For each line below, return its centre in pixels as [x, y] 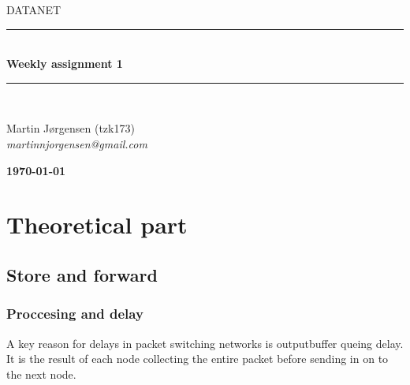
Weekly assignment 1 [65, 64]
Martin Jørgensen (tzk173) [71, 128]
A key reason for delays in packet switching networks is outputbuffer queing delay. [205, 343]
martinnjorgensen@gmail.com [77, 143]
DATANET [34, 9]
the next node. [41, 374]
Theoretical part [97, 224]
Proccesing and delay [75, 314]
